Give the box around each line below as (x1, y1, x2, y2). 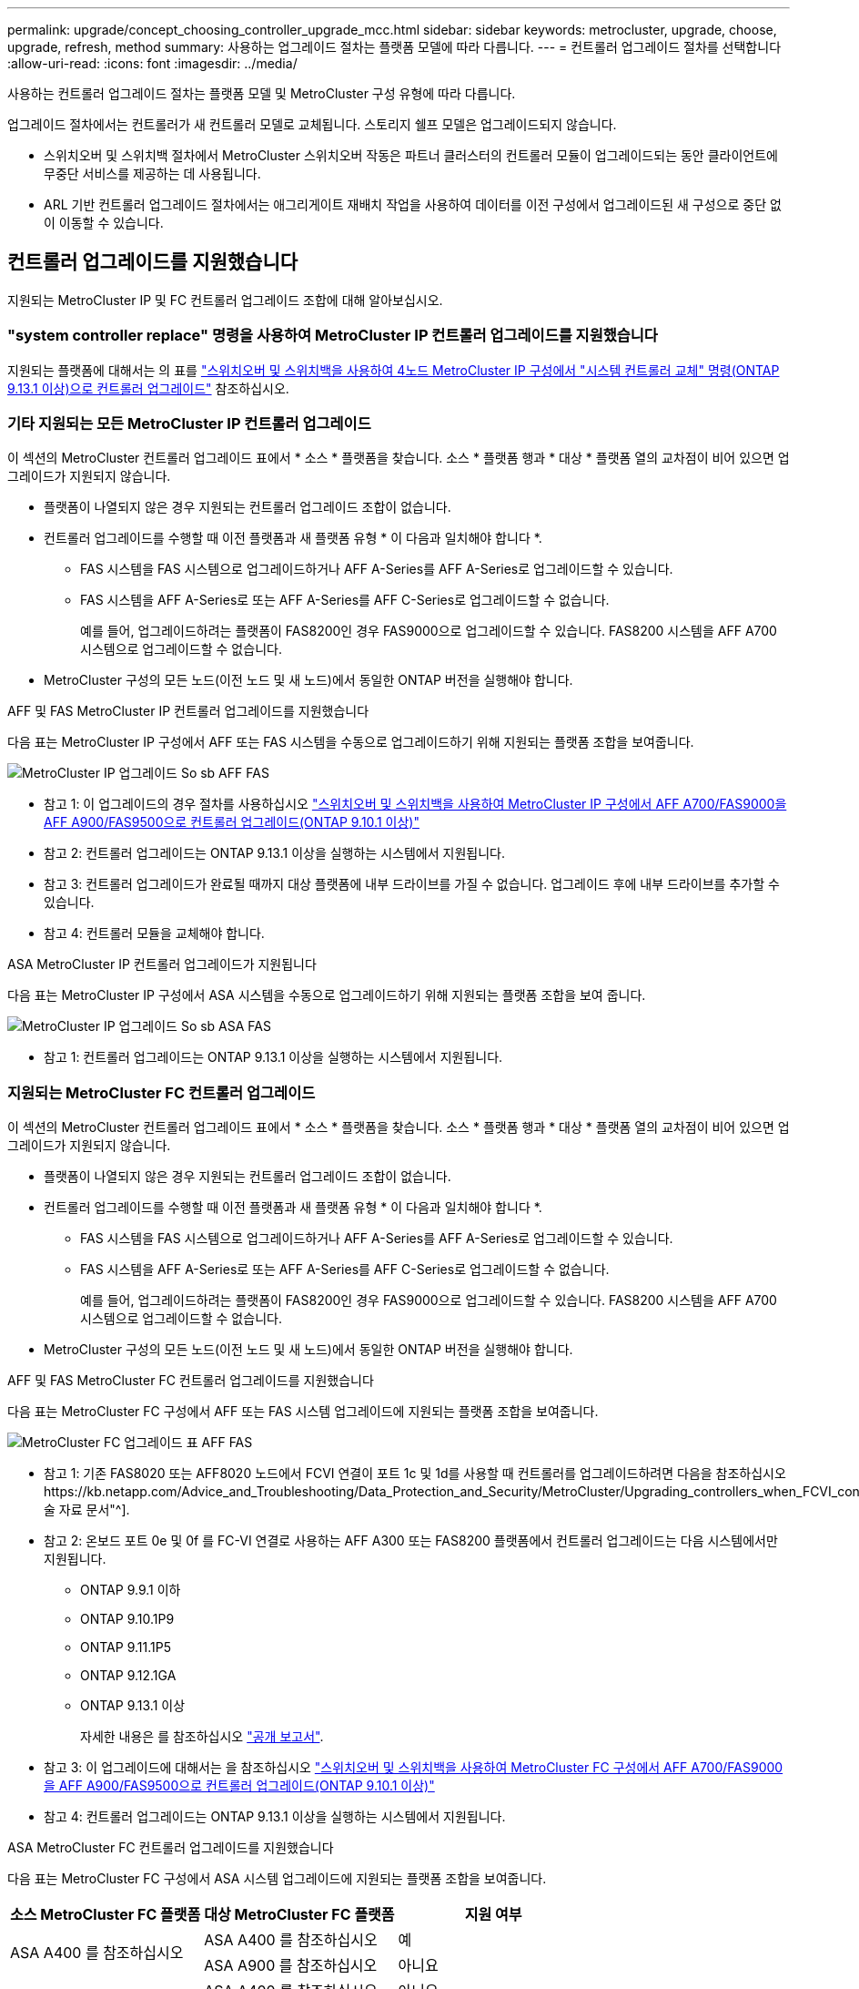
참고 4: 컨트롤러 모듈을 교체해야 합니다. (44, 925, 265, 942)
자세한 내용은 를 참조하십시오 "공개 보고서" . (80, 1729, 324, 1745)
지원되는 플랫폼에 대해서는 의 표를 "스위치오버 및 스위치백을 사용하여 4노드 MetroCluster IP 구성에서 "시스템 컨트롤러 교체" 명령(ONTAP (7, 362, 780, 378)
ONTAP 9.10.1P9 (80, 1611, 175, 1627)
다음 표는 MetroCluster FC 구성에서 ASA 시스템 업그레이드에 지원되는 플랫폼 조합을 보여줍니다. (7, 1871, 547, 1887)
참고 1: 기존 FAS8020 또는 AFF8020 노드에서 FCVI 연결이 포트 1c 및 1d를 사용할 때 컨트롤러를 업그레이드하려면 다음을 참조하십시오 (44, 1465, 786, 1482)
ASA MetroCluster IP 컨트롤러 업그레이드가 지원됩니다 (7, 956, 317, 973)
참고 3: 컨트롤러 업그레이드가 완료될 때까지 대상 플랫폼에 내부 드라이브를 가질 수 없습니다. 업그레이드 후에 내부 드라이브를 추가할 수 (44, 876, 780, 892)
